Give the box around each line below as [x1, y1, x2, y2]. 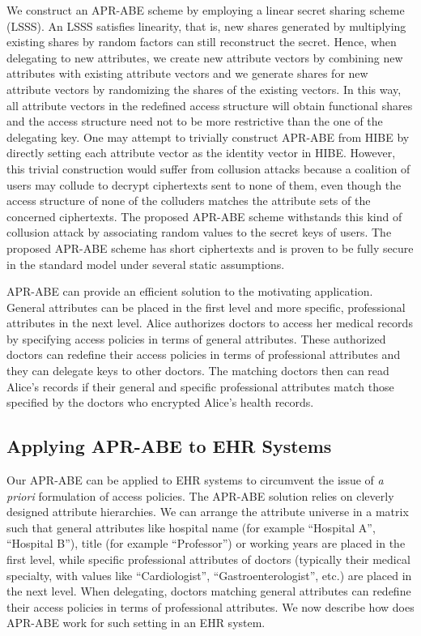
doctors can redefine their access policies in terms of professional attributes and [6, 346, 401, 363]
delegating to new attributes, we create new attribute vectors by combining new [6, 49, 403, 66]
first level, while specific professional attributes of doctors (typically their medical [6, 551, 410, 568]
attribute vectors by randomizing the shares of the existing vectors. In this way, [6, 80, 402, 97]
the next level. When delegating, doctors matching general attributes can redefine [6, 583, 411, 600]
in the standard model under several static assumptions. [6, 255, 285, 272]
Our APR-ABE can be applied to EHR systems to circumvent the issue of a [6, 472, 384, 489]
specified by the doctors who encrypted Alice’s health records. [6, 394, 314, 411]
